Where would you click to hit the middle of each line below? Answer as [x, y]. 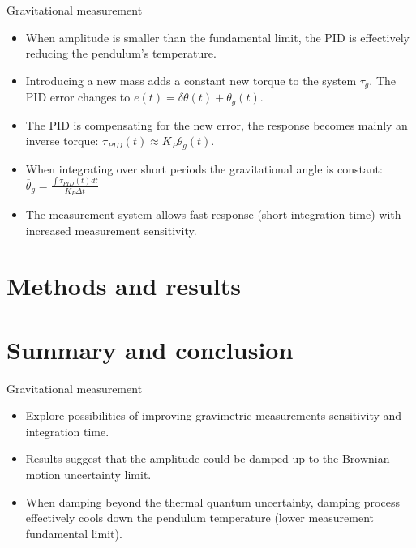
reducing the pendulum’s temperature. [121, 53]
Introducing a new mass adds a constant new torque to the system [191, 80]
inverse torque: [62, 141]
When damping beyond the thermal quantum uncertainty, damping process [212, 501]
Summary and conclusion [150, 349]
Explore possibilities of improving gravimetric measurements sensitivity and [214, 415]
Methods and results [124, 286]
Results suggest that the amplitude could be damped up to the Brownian [208, 458]
